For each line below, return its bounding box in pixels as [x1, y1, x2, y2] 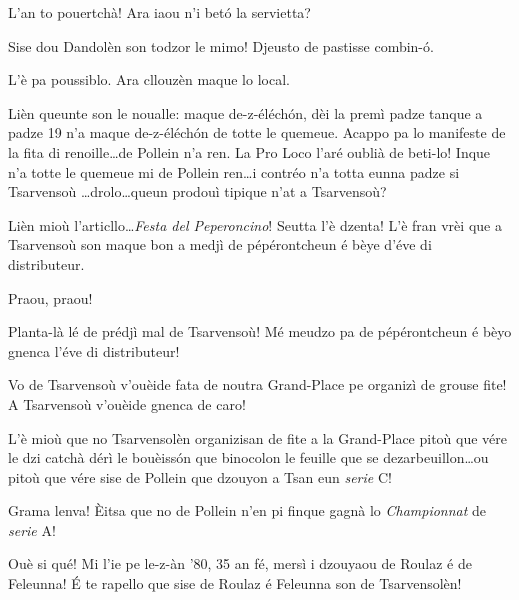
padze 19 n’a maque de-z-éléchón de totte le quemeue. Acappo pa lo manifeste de [8, 122, 506, 143]
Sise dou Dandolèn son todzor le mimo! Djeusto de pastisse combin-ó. [8, 35, 434, 56]
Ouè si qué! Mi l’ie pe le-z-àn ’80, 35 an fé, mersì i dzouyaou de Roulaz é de [8, 553, 472, 574]
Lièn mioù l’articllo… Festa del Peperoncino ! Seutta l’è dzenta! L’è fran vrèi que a [8, 214, 502, 235]
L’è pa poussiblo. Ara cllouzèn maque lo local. [8, 69, 290, 90]
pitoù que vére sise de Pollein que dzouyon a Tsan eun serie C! [8, 466, 392, 487]
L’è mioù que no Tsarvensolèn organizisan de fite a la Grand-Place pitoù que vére [8, 427, 508, 448]
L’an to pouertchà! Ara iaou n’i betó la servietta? [8, 2, 311, 22]
